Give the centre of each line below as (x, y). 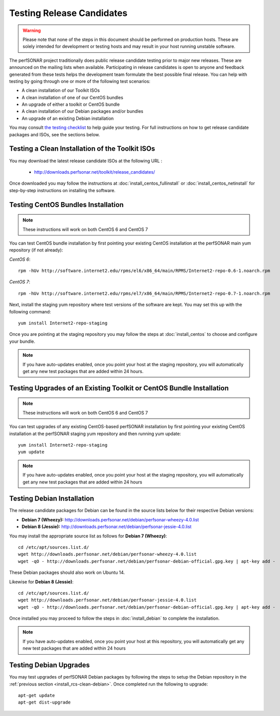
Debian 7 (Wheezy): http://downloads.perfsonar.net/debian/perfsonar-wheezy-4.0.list (110, 519)
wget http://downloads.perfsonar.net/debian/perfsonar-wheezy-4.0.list (107, 554)
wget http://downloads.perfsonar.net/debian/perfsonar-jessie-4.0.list (107, 600)
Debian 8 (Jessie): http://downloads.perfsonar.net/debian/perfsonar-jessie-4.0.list (107, 527)
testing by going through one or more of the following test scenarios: (80, 81)
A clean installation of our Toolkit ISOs (61, 90)
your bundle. (22, 341)
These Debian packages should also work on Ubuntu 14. (67, 573)
